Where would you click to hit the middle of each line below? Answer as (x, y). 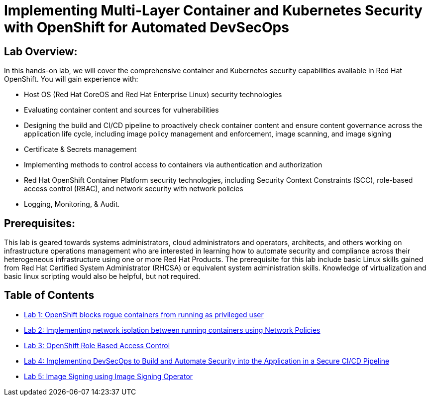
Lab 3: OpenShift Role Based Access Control (97, 345)
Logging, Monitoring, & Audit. (72, 204)
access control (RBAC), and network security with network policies (134, 189)
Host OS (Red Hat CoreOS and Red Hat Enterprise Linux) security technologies (153, 95)
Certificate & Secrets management (80, 149)
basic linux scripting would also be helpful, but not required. (102, 276)
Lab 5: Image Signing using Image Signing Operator (108, 376)
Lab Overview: (41, 51)
